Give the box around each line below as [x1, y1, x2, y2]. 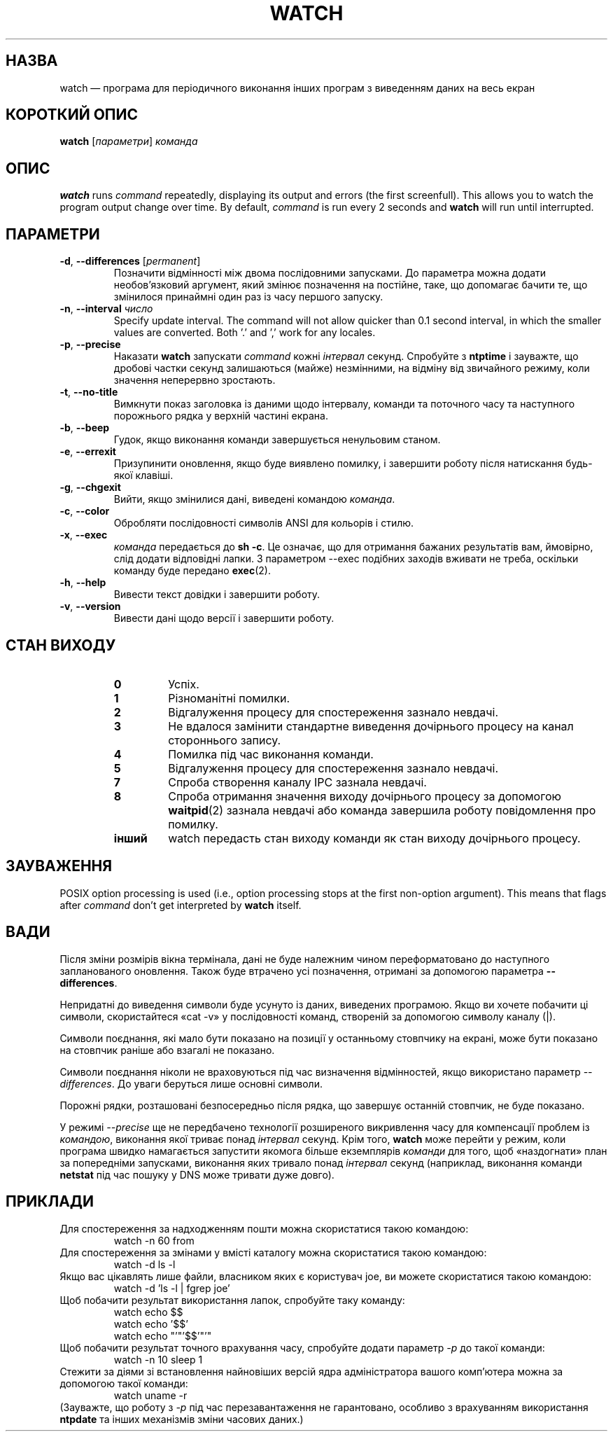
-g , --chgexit [59, 481, 121, 494]
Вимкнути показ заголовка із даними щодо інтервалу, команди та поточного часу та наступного [113, 398, 575, 410]
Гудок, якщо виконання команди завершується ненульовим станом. [113, 433, 441, 446]
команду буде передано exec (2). [113, 564, 271, 577]
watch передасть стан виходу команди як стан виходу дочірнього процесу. [168, 831, 581, 845]
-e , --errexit [59, 445, 116, 458]
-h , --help [59, 576, 106, 589]
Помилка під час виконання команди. [168, 747, 374, 761]
